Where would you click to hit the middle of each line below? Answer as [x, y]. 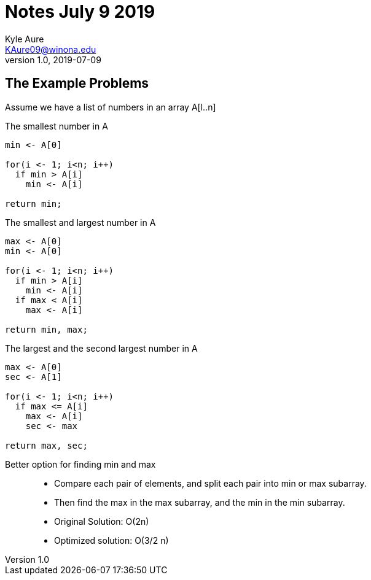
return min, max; [46, 329]
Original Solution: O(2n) [102, 521]
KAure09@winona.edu [51, 49]
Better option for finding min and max [80, 464]
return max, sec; [46, 445]
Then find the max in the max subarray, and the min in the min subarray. [200, 502]
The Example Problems [77, 83]
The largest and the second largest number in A [101, 348]
